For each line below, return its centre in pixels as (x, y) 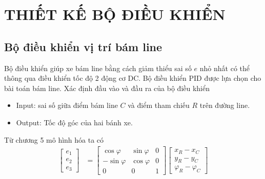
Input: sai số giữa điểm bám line (67, 105)
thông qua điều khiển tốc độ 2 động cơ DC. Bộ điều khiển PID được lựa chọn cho (133, 78)
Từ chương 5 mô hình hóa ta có (54, 139)
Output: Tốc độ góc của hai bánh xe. (74, 122)
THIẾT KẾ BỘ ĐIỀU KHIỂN (115, 14)
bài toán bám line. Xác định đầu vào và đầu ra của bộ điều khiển (107, 88)
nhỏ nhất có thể (225, 68)
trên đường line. (225, 105)
